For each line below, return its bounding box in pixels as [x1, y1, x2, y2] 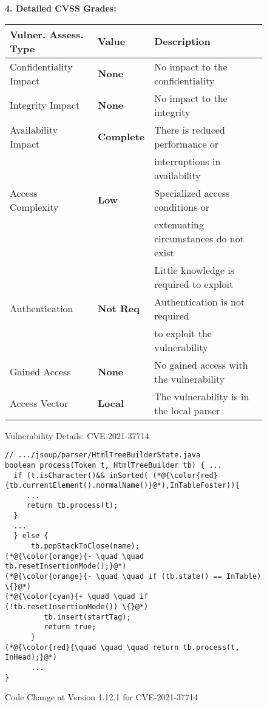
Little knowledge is [154, 262, 235, 277]
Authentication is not [154, 294, 245, 309]
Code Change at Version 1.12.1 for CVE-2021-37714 [5, 691, 198, 703]
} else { [13, 531, 49, 541]
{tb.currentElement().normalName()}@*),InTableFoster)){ [5, 481, 240, 490]
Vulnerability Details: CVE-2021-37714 [5, 429, 149, 442]
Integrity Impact [10, 98, 80, 112]
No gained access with [154, 357, 248, 372]
